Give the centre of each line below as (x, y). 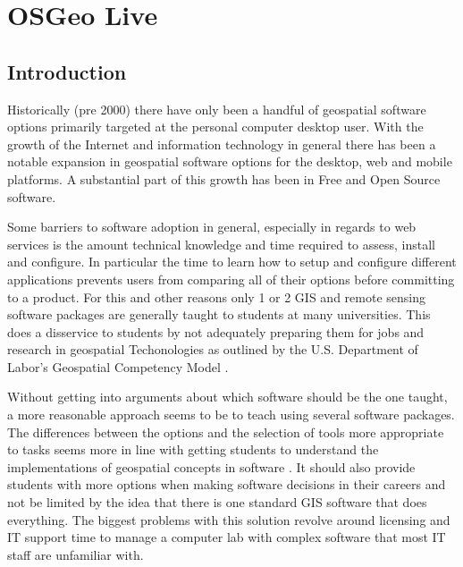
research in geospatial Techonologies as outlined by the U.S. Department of (213, 349)
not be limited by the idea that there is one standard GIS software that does (217, 502)
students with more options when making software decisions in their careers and (227, 484)
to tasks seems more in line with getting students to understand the (193, 449)
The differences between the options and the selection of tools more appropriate (226, 432)
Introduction (67, 71)
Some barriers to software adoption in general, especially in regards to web (212, 227)
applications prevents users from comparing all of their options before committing (231, 279)
